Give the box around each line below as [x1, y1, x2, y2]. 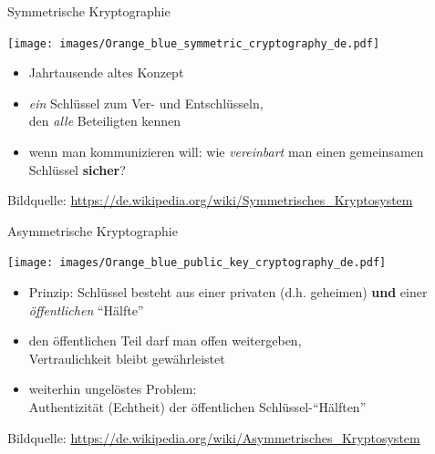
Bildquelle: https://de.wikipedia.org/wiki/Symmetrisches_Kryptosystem [7, 191, 413, 210]
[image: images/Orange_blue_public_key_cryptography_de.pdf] [7, 256, 387, 270]
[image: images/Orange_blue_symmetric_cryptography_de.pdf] [7, 36, 380, 50]
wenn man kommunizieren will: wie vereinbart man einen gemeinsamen [28, 142, 424, 161]
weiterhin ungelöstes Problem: [28, 379, 197, 398]
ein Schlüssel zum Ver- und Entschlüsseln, [28, 93, 264, 112]
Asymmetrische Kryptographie [7, 221, 178, 240]
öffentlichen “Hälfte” [28, 300, 144, 319]
